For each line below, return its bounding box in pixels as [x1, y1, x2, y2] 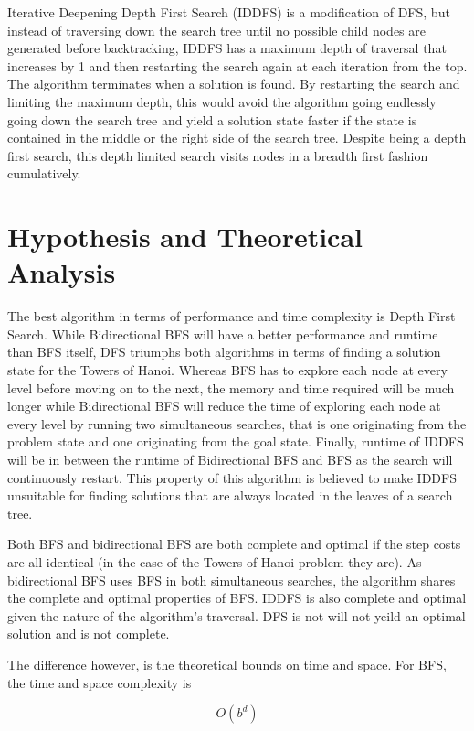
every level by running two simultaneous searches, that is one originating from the [7, 414, 467, 433]
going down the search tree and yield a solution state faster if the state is [7, 110, 417, 129]
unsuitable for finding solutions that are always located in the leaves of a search [7, 486, 453, 505]
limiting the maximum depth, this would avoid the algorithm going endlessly [7, 91, 437, 111]
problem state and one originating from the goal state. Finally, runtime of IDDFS [7, 432, 464, 451]
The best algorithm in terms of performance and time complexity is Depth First [7, 306, 456, 326]
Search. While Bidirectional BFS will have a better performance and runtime [7, 324, 438, 343]
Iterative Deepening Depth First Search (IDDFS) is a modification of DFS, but [7, 3, 450, 21]
